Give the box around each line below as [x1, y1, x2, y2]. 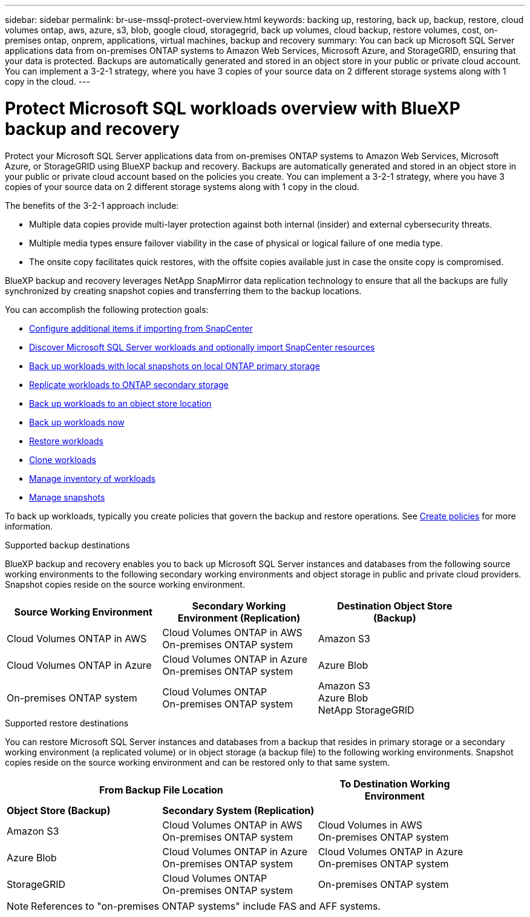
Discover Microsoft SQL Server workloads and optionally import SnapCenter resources [29, 341, 375, 352]
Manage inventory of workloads [29, 473, 155, 484]
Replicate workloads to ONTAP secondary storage [29, 379, 229, 390]
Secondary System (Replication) [162, 804, 315, 817]
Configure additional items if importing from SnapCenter [29, 323, 253, 334]
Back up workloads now [29, 416, 125, 427]
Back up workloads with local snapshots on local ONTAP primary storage [29, 360, 320, 371]
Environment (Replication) [177, 611, 301, 624]
